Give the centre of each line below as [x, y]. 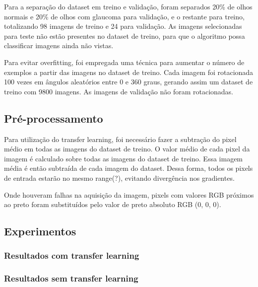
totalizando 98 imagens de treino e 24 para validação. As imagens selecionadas [123, 26]
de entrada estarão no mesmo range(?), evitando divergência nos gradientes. [119, 178]
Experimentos [40, 231]
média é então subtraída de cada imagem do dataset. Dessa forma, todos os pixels [129, 168]
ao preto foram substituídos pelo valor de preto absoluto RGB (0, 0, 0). [113, 204]
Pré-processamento [54, 118]
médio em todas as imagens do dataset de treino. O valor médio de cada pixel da [127, 149]
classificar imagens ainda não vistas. [59, 45]
